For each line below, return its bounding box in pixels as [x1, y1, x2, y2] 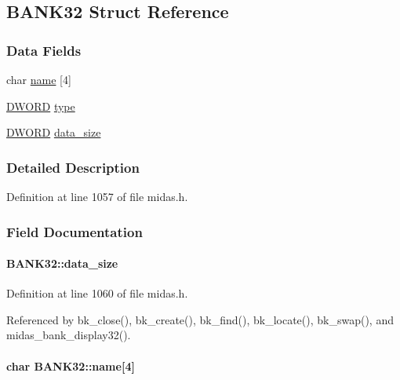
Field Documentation [6, 221, 143, 241]
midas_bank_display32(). [6, 327, 131, 343]
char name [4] [6, 71, 71, 87]
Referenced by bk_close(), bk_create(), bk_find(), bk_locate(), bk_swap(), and [6, 311, 394, 327]
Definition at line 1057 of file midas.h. [6, 188, 188, 204]
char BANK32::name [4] [6, 357, 135, 374]
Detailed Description [6, 157, 140, 177]
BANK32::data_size [6, 255, 118, 272]
